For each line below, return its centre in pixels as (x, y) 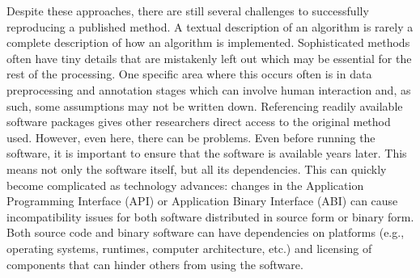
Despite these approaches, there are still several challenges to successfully (188, 11)
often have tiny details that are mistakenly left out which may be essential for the (209, 58)
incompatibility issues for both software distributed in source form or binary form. (210, 216)
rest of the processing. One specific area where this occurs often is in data (189, 74)
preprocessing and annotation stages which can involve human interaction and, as (209, 89)
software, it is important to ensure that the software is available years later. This (207, 153)
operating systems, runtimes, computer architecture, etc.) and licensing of (189, 248)
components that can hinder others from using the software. (155, 264)
